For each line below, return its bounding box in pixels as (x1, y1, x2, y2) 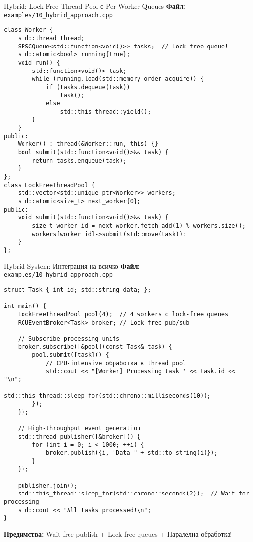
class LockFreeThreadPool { (4, 181, 95, 189)
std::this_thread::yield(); (60, 108, 151, 115)
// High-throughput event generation (18, 425, 141, 432)
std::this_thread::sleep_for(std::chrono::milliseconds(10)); (4, 392, 211, 400)
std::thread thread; (18, 34, 85, 42)
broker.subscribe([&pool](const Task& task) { (18, 343, 172, 351)
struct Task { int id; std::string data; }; (4, 286, 151, 293)
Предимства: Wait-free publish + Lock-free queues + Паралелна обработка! (4, 528, 232, 539)
